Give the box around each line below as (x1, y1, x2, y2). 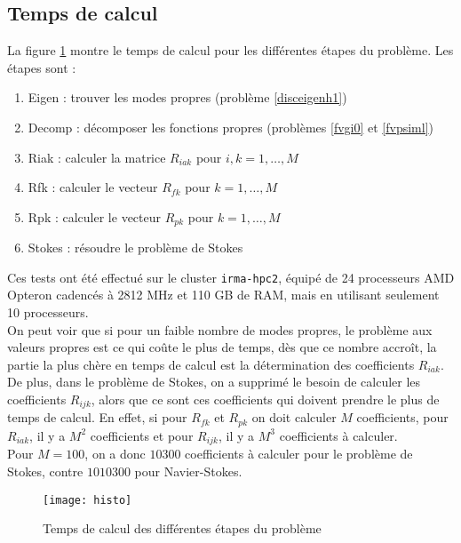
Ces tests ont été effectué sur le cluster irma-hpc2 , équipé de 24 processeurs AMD (7, 268, 455, 286)
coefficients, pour (356, 408, 449, 427)
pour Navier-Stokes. (134, 461, 242, 480)
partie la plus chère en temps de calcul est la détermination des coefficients (7, 355, 415, 373)
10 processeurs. (7, 303, 89, 322)
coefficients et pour (90, 426, 194, 444)
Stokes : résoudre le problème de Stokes (28, 238, 243, 257)
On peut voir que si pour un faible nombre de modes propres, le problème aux (7, 320, 433, 339)
